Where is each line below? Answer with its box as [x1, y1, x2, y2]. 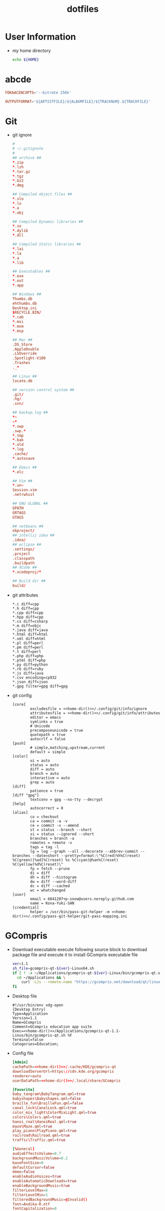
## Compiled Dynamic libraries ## [12, 219, 83, 224]
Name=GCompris [12, 1020, 41, 1025]
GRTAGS [12, 510, 26, 515]
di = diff [30, 870, 50, 875]
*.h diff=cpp [12, 606, 39, 611]
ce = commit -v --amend [30, 823, 79, 828]
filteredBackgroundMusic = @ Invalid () [12, 1197, 88, 1202]
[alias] [12, 810, 28, 815]
